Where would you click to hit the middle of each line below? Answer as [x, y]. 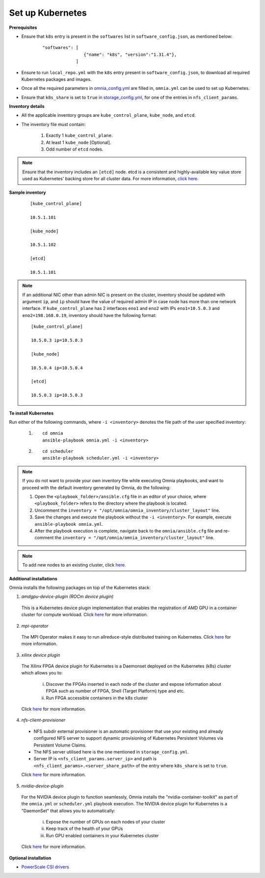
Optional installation [30, 858]
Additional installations [33, 578]
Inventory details [27, 106]
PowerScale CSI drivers [45, 867]
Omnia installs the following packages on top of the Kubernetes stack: [80, 587]
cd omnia [53, 433]
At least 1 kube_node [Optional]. [79, 142]
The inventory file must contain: [53, 124]
